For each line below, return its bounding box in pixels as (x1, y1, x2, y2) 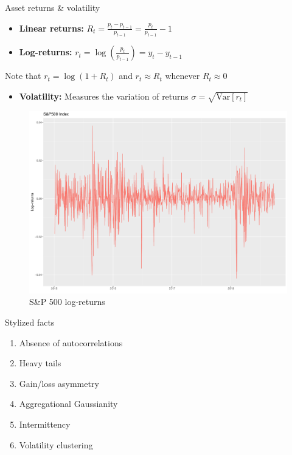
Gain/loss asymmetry (19, 377, 99, 389)
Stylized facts (5, 315, 55, 328)
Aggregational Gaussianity (19, 397, 118, 410)
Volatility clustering (19, 438, 93, 451)
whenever (165, 69, 200, 82)
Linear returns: (19, 21, 84, 34)
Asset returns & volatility (5, 1, 100, 13)
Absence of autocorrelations (19, 336, 123, 349)
